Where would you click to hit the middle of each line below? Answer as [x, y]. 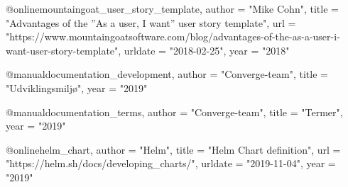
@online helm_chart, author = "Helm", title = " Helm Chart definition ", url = [173, 149]
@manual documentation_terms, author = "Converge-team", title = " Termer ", [174, 112]
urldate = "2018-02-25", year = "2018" [207, 50]
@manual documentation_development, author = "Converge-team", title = [167, 74]
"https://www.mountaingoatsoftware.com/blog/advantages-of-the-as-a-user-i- [173, 36]
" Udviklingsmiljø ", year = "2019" [77, 87]
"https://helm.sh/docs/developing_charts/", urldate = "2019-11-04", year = [171, 163]
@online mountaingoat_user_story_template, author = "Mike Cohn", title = [172, 8]
